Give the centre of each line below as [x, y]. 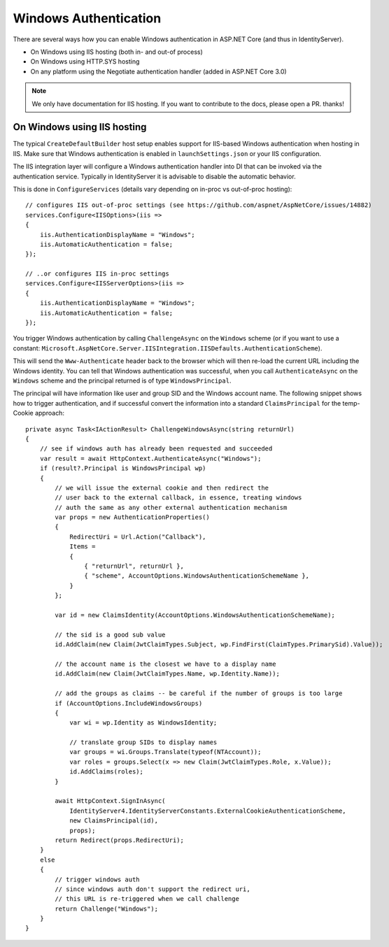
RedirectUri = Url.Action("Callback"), [138, 536]
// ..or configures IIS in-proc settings [97, 274]
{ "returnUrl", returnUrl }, [134, 566]
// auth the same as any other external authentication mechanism [171, 507]
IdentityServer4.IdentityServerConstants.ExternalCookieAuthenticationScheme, [208, 811]
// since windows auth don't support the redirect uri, [153, 889]
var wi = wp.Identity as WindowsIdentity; [143, 723]
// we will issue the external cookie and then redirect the [162, 487]
